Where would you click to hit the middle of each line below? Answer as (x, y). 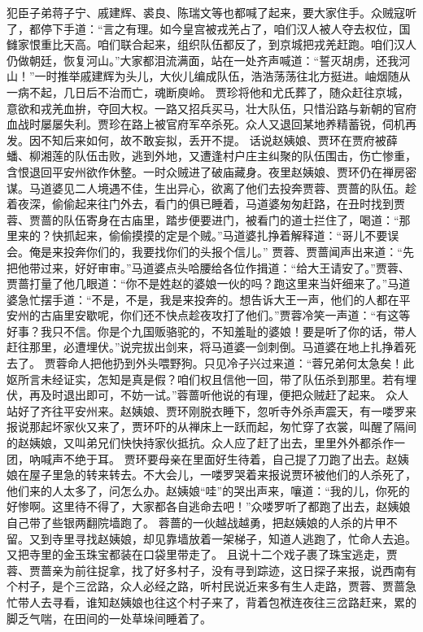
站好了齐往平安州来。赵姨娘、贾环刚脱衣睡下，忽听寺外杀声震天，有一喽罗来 (211, 410)
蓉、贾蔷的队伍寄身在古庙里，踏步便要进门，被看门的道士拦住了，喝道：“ (203, 219)
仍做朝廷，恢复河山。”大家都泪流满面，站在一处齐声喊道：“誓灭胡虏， (192, 60)
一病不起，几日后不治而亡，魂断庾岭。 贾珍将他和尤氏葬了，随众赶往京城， (208, 92)
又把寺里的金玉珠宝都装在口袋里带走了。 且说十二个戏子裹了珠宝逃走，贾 (202, 554)
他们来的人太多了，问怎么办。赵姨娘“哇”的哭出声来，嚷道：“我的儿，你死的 (208, 490)
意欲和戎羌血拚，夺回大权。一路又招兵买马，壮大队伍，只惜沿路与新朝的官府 (211, 108)
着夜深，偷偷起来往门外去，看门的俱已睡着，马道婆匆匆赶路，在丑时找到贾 (206, 204)
